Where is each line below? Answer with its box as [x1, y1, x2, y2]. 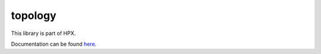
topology [11, 9, 56, 22]
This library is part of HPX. [11, 30, 76, 37]
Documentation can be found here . [11, 40, 97, 47]
